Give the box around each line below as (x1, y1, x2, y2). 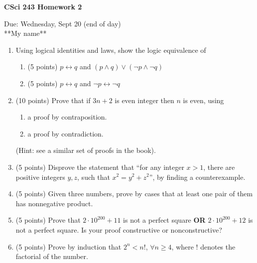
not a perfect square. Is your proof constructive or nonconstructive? (15, 224, 222, 235)
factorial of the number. (15, 251, 88, 262)
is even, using (183, 95, 224, 105)
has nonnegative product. (15, 198, 93, 208)
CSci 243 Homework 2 (4, 1, 82, 11)
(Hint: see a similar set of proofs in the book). (15, 145, 156, 155)
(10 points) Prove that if (15, 95, 91, 105)
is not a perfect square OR (123, 215, 206, 225)
